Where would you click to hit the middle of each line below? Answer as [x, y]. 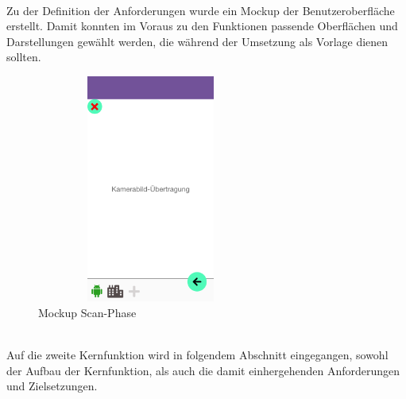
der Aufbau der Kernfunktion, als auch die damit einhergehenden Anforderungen [203, 370]
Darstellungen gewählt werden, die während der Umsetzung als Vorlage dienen [197, 41]
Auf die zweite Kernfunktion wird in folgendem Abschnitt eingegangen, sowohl [197, 355]
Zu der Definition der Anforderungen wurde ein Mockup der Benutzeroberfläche [201, 10]
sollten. [24, 57]
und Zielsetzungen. [52, 386]
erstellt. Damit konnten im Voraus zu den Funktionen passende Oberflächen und [202, 26]
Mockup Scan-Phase [87, 313]
